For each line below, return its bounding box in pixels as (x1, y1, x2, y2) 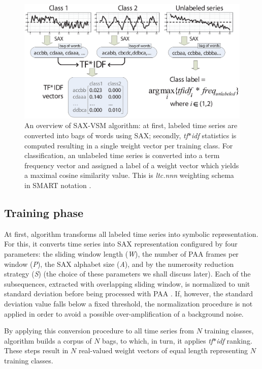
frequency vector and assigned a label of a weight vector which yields (24, 160, 239, 170)
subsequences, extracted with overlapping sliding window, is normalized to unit (4, 278, 250, 289)
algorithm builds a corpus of (4, 335, 92, 346)
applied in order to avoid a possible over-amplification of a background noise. (4, 308, 244, 319)
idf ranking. (216, 335, 252, 346)
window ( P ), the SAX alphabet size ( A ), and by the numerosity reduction (4, 258, 234, 269)
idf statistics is (191, 130, 237, 141)
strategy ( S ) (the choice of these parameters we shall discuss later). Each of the (4, 268, 251, 279)
